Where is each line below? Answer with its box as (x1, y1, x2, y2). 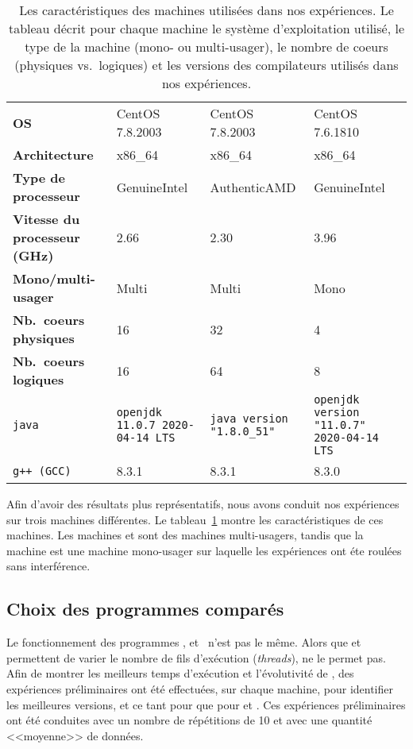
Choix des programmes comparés (6, 596, 284, 621)
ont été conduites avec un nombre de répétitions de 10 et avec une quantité (6, 712, 372, 728)
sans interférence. (6, 558, 91, 574)
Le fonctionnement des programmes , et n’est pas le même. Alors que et (6, 634, 361, 651)
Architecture (13, 145, 94, 164)
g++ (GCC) (13, 464, 71, 477)
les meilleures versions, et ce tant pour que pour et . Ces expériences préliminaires (6, 696, 406, 712)
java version (210, 412, 288, 425)
